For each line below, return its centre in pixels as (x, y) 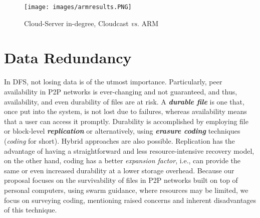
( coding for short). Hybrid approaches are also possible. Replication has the (119, 140)
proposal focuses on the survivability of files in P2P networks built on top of (121, 180)
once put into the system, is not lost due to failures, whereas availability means (125, 111)
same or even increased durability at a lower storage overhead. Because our (119, 170)
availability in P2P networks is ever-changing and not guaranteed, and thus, (121, 91)
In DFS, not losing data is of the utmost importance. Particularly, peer (113, 82)
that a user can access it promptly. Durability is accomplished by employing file (126, 121)
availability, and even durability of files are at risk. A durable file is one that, (124, 101)
